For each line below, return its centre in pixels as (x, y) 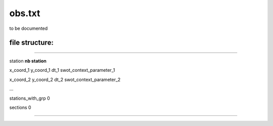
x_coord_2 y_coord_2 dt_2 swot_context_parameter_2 (65, 79)
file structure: (32, 43)
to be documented (29, 28)
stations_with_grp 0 (30, 98)
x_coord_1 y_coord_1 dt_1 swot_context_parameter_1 (62, 70)
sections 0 (20, 107)
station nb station (28, 61)
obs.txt (25, 13)
